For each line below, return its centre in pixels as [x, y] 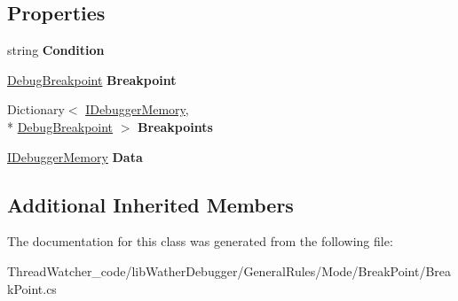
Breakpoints [175, 126]
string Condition [56, 50]
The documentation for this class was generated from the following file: [200, 241]
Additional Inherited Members [150, 204]
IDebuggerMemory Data [75, 156]
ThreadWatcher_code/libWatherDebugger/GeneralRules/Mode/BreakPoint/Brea [229, 270]
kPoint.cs [32, 288]
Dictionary [36, 109]
